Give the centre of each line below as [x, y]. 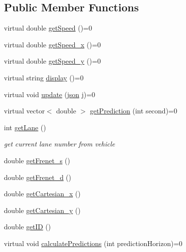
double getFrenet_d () [38, 177]
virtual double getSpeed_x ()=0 [52, 44]
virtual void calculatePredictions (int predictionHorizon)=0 [93, 243]
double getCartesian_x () [42, 194]
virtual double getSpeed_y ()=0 [52, 61]
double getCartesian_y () [42, 210]
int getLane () [25, 127]
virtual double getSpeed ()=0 [48, 28]
